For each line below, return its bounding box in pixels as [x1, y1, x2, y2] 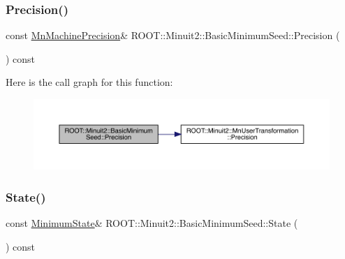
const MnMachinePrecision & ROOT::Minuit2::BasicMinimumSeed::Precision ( [6, 28, 340, 43]
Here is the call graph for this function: [6, 75, 173, 89]
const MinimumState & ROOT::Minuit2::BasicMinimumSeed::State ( [6, 216, 298, 230]
